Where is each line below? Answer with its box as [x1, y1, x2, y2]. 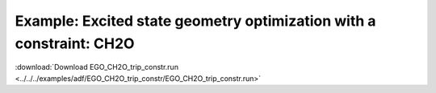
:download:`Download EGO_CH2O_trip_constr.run [15, 63, 179, 72]
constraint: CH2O [15, 34, 135, 52]
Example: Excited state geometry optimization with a [15, 12, 376, 30]
